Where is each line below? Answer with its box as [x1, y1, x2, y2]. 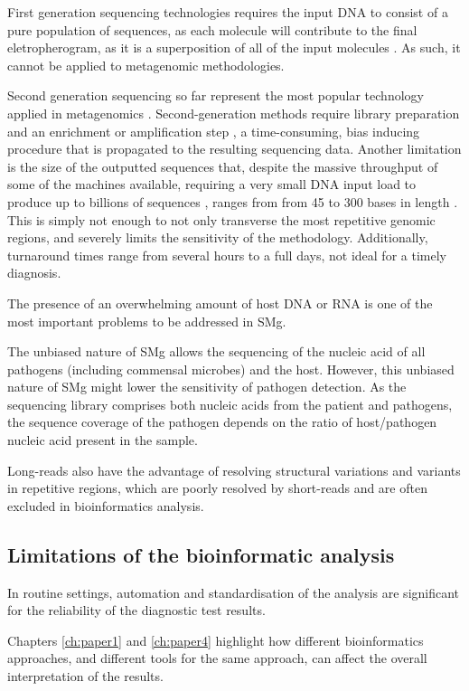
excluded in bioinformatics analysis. [7, 496, 204, 515]
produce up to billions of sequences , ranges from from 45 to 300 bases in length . [7, 192, 458, 211]
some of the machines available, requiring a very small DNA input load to [7, 175, 417, 194]
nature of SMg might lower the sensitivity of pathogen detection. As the [7, 377, 407, 396]
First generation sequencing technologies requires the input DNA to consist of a [7, 3, 448, 21]
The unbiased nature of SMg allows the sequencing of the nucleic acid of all [7, 342, 426, 361]
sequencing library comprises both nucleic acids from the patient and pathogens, [7, 394, 453, 413]
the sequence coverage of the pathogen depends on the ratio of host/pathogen [7, 412, 437, 431]
